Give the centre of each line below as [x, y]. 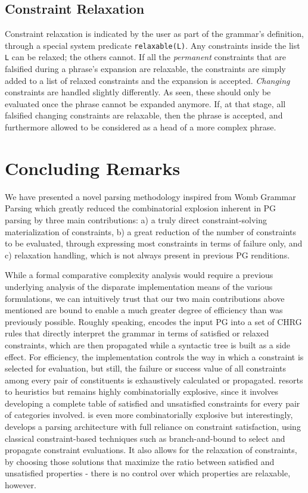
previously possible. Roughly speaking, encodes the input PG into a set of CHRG [153, 321]
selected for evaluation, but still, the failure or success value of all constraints [146, 368]
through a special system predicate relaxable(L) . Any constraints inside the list [153, 45]
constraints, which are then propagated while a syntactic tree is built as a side [147, 344]
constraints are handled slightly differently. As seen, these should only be [138, 92]
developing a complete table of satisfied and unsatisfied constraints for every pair [153, 403]
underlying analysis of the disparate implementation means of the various [139, 286]
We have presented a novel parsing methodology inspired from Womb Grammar [150, 196]
